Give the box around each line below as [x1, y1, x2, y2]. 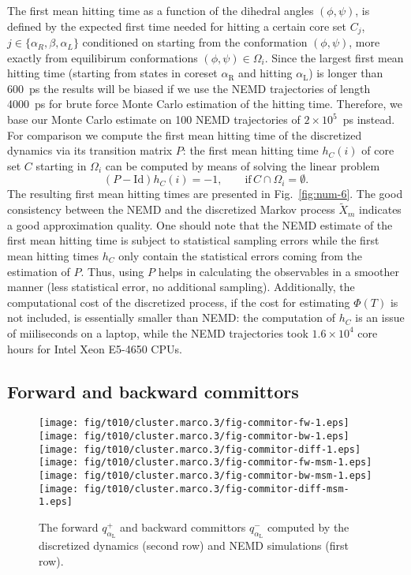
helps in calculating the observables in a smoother [158, 263, 399, 279]
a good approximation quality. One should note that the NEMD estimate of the [7, 216, 393, 233]
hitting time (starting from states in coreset [7, 65, 218, 81]
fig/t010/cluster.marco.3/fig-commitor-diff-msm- [84, 483, 349, 495]
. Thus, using [80, 263, 144, 279]
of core [361, 142, 394, 159]
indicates [359, 201, 402, 218]
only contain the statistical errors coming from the [118, 247, 362, 263]
